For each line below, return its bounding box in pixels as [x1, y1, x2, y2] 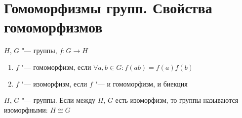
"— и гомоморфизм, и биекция [95, 78, 188, 88]
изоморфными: [4, 104, 48, 115]
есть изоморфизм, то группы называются [115, 95, 239, 105]
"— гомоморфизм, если [21, 61, 91, 72]
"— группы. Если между [21, 95, 96, 105]
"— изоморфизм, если [21, 78, 87, 88]
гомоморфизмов [4, 17, 103, 37]
